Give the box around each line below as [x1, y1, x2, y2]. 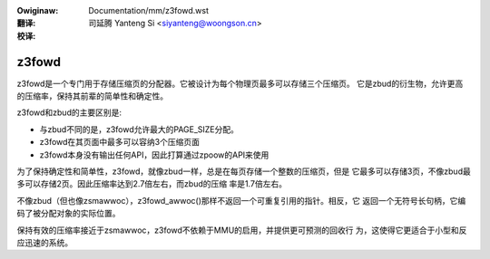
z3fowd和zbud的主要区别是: [16, 107, 122, 118]
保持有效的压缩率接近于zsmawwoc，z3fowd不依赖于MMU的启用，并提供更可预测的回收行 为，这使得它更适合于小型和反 [16, 225, 467, 235]
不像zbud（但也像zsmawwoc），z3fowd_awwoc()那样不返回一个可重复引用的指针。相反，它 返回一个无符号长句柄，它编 [16, 195, 466, 206]
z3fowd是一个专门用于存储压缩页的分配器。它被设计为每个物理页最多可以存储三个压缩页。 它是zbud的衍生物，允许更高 [16, 78, 464, 89]
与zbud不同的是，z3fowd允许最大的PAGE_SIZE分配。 [39, 123, 240, 135]
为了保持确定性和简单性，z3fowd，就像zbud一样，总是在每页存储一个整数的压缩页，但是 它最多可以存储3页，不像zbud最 [16, 166, 471, 177]
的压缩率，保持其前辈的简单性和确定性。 [16, 91, 168, 101]
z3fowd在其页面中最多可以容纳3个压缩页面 [39, 137, 200, 148]
